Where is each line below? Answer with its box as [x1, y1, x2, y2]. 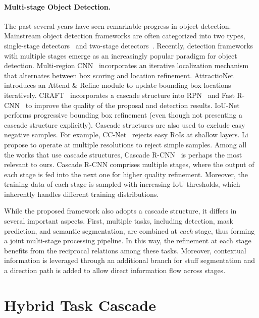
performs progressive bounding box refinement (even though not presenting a [4, 110, 242, 120]
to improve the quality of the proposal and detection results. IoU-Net [25, 99, 240, 110]
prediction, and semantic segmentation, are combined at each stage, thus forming [4, 225, 255, 236]
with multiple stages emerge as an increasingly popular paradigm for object [4, 50, 237, 61]
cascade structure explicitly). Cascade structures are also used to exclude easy [4, 119, 245, 130]
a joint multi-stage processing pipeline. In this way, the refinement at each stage [4, 235, 251, 246]
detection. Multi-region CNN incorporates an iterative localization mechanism [4, 60, 249, 71]
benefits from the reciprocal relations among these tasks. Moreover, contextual [4, 245, 246, 255]
